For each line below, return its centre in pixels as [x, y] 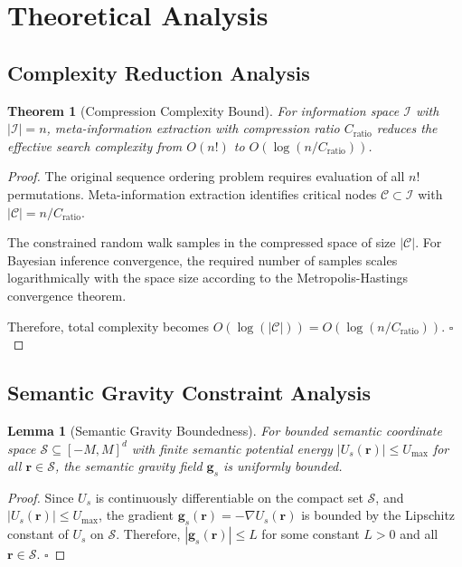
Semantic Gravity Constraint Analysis [189, 393]
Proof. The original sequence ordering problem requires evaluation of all [206, 176]
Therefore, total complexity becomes [108, 326]
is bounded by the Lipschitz [378, 515]
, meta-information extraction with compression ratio [193, 128]
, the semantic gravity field [128, 466]
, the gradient [136, 515]
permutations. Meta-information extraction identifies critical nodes [192, 193]
